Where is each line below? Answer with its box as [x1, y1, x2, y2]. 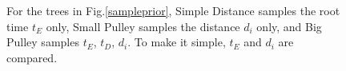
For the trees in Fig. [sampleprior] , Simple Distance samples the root [6, 2, 340, 18]
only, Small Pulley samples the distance [46, 18, 240, 34]
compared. [6, 49, 58, 65]
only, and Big [256, 18, 322, 34]
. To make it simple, [127, 34, 226, 50]
